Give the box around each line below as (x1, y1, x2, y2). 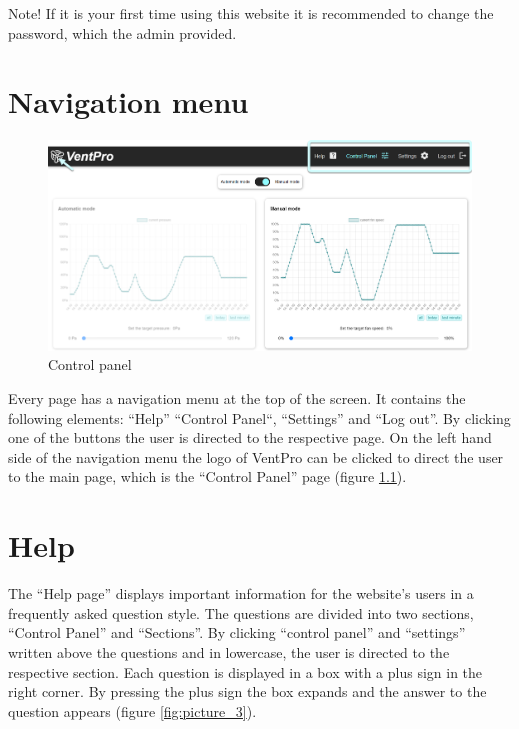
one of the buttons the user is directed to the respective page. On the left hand (8, 427, 492, 448)
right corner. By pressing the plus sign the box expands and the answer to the (8, 681, 487, 702)
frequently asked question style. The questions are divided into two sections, (8, 602, 474, 623)
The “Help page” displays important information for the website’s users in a (8, 583, 474, 604)
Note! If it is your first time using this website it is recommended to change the (8, 3, 494, 23)
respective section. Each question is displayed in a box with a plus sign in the (8, 661, 483, 682)
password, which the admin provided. (8, 22, 237, 43)
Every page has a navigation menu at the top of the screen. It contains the (8, 388, 466, 409)
